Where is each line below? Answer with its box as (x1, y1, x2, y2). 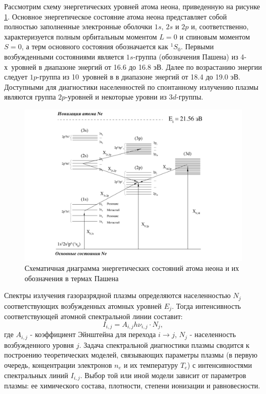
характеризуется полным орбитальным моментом (4, 31, 157, 42)
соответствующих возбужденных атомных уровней (4, 300, 162, 311)
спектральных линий (4, 369, 69, 380)
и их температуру (124, 359, 178, 370)
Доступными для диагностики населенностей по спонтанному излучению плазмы (4, 81, 259, 92)
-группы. (176, 91, 203, 102)
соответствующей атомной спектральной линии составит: (4, 311, 183, 322)
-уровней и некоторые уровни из (65, 91, 167, 102)
